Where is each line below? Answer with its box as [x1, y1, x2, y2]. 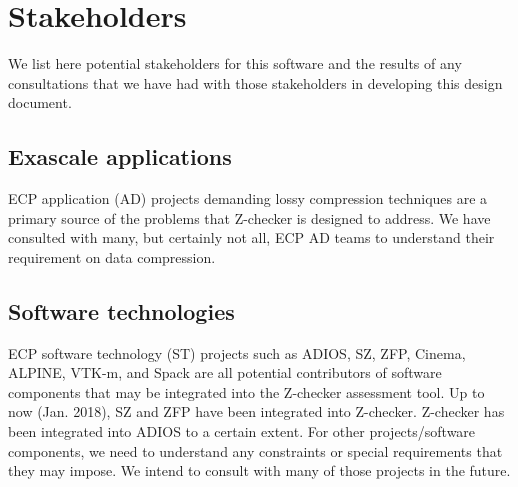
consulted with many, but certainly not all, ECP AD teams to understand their [8, 227, 495, 248]
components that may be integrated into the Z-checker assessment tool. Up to [8, 381, 485, 402]
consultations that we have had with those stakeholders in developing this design [8, 72, 503, 93]
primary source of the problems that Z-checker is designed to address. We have [8, 207, 491, 228]
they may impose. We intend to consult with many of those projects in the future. [8, 460, 511, 481]
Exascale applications [8, 141, 232, 172]
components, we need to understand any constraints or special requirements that [8, 440, 503, 461]
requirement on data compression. [8, 246, 216, 267]
